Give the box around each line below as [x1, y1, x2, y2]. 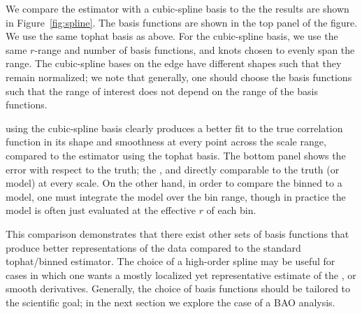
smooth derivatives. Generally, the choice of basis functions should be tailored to [6, 281, 351, 296]
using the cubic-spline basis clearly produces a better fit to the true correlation [6, 120, 343, 135]
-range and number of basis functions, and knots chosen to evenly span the [34, 42, 355, 57]
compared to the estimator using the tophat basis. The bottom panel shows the [6, 148, 346, 162]
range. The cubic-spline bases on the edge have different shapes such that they [6, 56, 342, 71]
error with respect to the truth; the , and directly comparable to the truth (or [6, 162, 340, 176]
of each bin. [206, 203, 256, 217]
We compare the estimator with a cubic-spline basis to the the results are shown [6, 1, 349, 15]
